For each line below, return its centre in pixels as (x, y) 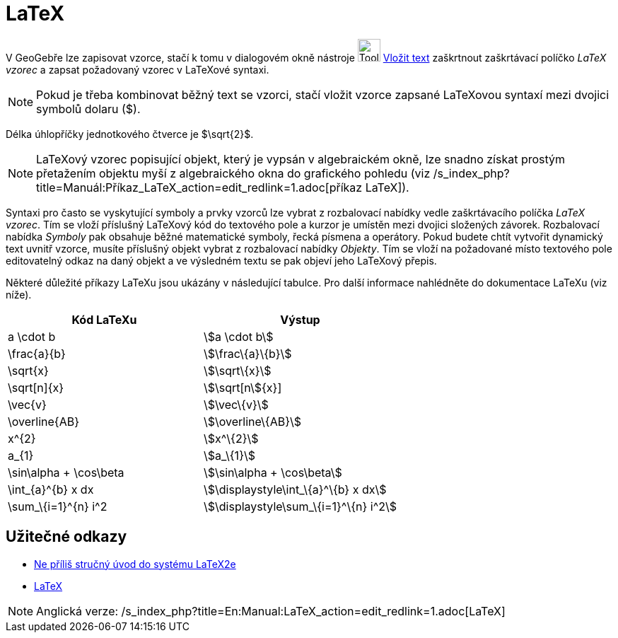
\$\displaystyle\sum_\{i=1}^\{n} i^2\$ (300, 506)
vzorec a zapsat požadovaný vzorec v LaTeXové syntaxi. (138, 69)
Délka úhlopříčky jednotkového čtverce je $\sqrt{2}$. (130, 134)
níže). (19, 294)
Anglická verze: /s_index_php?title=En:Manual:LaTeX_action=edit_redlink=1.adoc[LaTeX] (271, 611)
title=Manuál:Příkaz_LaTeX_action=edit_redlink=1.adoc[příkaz (199, 187)
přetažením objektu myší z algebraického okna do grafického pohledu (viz (233, 173)
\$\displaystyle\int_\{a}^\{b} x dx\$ (295, 489)
